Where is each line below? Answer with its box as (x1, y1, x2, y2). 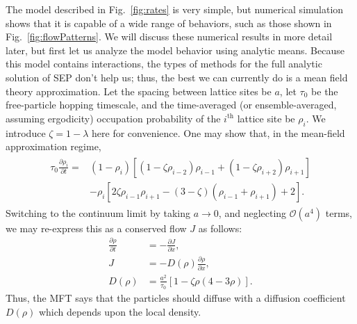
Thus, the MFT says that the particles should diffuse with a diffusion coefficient (6, 291, 346, 305)
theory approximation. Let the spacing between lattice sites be (6, 83, 272, 98)
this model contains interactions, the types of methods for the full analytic (6, 56, 322, 71)
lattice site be (237, 111, 295, 125)
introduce (6, 125, 46, 140)
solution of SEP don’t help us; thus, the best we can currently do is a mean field (6, 70, 348, 84)
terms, (325, 205, 352, 220)
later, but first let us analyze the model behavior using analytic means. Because (6, 42, 344, 57)
